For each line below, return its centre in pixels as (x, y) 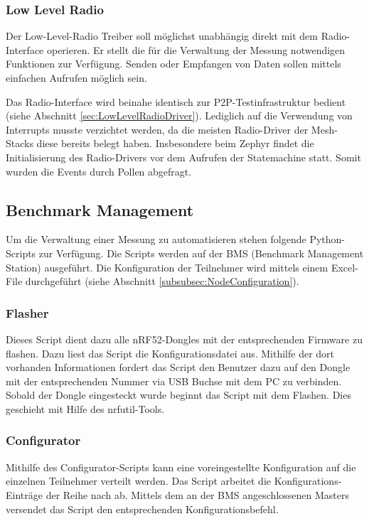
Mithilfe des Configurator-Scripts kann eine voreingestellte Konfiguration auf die (181, 467)
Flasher (27, 312)
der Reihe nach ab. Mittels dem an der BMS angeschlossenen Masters (197, 494)
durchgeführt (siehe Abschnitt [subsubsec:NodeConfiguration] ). (162, 281)
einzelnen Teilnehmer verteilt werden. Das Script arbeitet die (139, 481)
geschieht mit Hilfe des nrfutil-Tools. (85, 408)
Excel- (344, 267)
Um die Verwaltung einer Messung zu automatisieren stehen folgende (156, 239)
